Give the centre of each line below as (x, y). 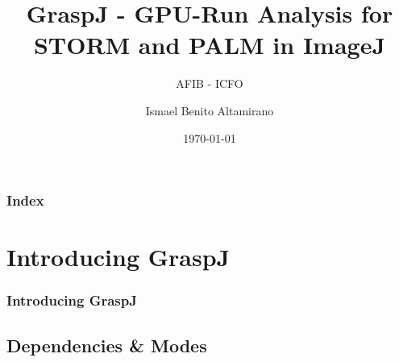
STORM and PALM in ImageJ (210, 45)
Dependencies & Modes (107, 345)
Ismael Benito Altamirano (210, 110)
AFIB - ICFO (210, 83)
